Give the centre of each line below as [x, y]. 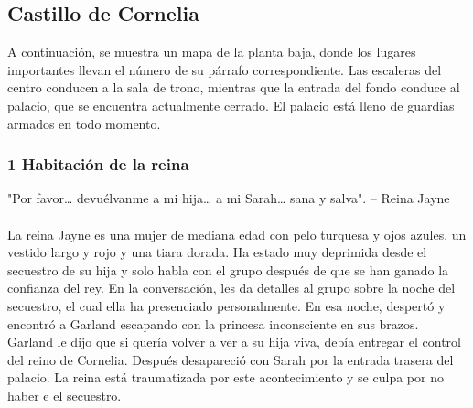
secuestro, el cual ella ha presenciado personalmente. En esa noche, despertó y [226, 305]
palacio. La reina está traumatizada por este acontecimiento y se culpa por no [226, 377]
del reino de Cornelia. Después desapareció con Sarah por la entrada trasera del [231, 359]
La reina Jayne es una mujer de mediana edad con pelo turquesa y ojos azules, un [237, 234]
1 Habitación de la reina [98, 164]
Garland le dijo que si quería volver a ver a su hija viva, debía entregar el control [234, 342]
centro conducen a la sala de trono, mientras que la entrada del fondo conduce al [234, 87]
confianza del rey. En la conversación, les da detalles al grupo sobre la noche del [231, 288]
